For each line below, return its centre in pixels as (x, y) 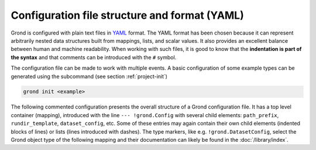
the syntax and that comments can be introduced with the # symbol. (94, 57)
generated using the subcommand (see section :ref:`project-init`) (89, 76)
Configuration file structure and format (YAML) (127, 15)
